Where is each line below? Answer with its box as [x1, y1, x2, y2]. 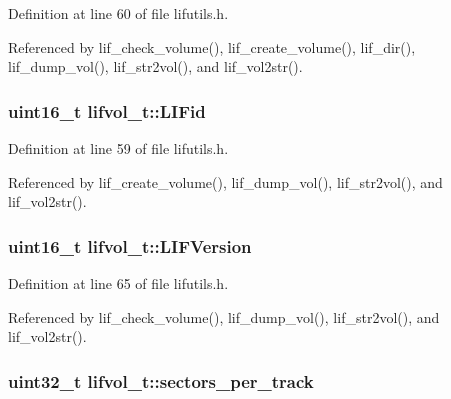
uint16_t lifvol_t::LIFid [8, 98, 206, 123]
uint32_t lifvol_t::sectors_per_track [8, 368, 314, 393]
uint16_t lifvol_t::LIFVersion [8, 233, 252, 258]
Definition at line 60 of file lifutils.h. [8, 3, 229, 23]
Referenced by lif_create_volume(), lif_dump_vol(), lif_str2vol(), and [8, 171, 443, 192]
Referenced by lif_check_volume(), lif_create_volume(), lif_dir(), [8, 36, 416, 57]
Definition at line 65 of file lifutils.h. [8, 273, 229, 293]
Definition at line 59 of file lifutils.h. [8, 138, 229, 158]
